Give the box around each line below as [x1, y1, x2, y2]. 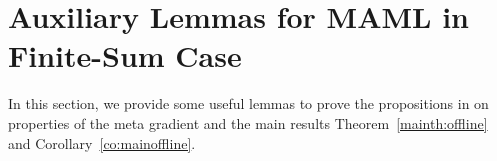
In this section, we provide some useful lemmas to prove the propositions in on [8, 93, 489, 114]
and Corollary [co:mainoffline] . [8, 132, 196, 153]
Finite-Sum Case [8, 35, 242, 76]
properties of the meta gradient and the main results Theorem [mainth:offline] [8, 112, 488, 133]
